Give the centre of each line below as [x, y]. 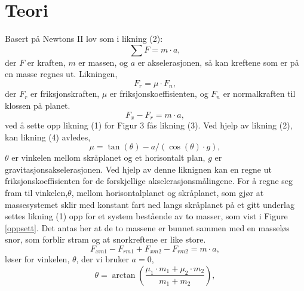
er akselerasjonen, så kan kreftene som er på [218, 62]
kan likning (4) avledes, [48, 137]
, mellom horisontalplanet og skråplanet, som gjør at [168, 192]
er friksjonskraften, [65, 94]
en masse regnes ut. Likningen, [61, 74]
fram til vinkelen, [36, 192]
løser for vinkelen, [37, 259]
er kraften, [46, 62]
